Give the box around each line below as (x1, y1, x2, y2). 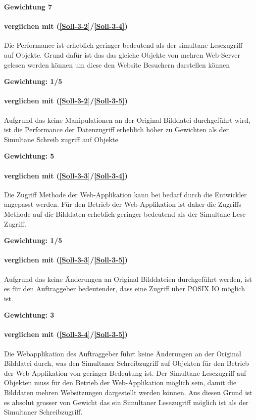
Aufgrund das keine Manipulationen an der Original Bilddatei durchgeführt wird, (4, 114, 251, 125)
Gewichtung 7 (4, 1, 52, 11)
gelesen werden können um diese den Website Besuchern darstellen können (4, 59, 230, 70)
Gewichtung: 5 (4, 151, 54, 161)
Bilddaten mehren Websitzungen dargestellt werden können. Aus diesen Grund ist (4, 387, 253, 398)
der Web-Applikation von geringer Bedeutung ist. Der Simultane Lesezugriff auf (4, 367, 247, 378)
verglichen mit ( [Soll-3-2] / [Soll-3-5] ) (4, 95, 128, 106)
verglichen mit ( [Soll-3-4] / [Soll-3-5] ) (4, 329, 128, 339)
